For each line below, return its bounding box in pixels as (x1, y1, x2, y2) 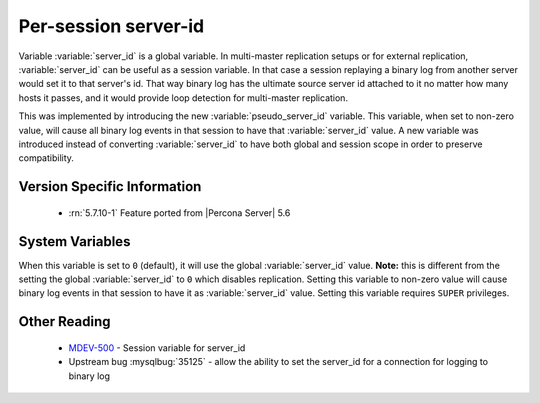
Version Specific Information (18, 178, 202, 195)
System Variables (18, 233, 131, 250)
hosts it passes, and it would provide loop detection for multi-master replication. (18, 91, 349, 104)
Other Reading (18, 313, 111, 330)
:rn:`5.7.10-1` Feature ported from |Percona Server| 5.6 (68, 206, 291, 219)
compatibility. (18, 152, 75, 164)
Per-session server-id (18, 15, 205, 37)
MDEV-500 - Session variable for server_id (68, 341, 246, 354)
